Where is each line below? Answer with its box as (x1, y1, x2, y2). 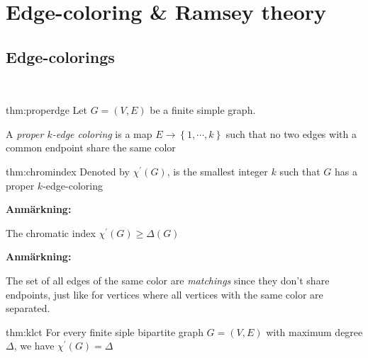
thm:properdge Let (6, 103, 88, 117)
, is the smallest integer (167, 163, 268, 178)
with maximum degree (266, 324, 363, 339)
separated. (6, 301, 50, 316)
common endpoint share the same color (6, 140, 176, 155)
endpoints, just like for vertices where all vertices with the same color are (6, 287, 323, 301)
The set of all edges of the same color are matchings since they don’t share (6, 272, 330, 287)
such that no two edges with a (225, 126, 357, 141)
